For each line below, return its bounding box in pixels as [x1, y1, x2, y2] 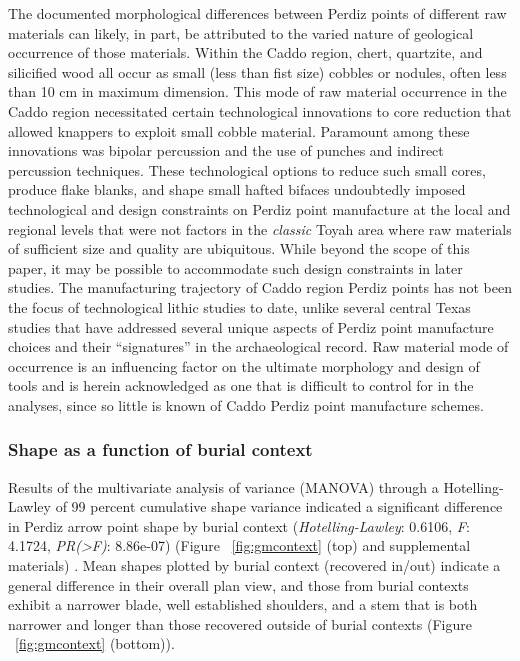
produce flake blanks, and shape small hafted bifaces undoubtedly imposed [8, 179, 466, 200]
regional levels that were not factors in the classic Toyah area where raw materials [8, 218, 512, 239]
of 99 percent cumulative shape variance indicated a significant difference [55, 496, 503, 517]
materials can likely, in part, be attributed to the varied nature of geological [8, 22, 474, 43]
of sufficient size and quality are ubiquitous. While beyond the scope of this [8, 238, 470, 259]
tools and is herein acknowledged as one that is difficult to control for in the [8, 375, 474, 396]
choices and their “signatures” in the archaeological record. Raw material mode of [8, 336, 509, 357]
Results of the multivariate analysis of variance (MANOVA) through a [8, 476, 439, 497]
